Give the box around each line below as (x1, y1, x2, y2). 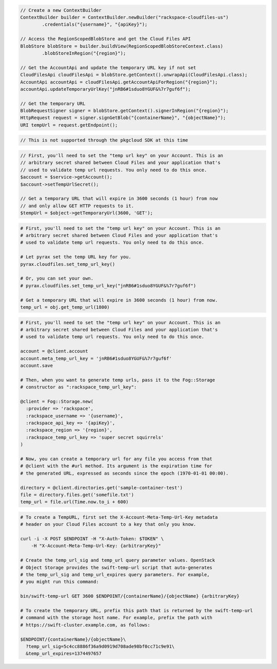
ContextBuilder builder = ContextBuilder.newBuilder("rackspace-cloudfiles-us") (20, 14, 229, 20)
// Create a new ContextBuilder (20, 7, 102, 13)
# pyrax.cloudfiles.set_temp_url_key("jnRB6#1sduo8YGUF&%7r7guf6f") (20, 283, 196, 288)
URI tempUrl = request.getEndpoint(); (20, 122, 118, 128)
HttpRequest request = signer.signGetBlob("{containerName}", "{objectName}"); (20, 115, 226, 121)
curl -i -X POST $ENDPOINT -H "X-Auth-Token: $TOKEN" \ (20, 536, 164, 542)
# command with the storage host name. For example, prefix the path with (20, 615, 213, 621)
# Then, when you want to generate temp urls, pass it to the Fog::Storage (20, 377, 215, 383)
